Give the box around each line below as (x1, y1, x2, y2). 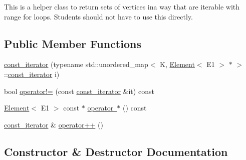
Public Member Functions (4, 35, 141, 51)
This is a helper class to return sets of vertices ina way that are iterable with (4, 1, 240, 11)
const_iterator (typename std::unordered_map (4, 59, 148, 69)
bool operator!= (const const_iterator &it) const (4, 85, 154, 96)
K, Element (160, 59, 195, 69)
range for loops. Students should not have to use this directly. (4, 11, 193, 21)
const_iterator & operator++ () (4, 119, 103, 129)
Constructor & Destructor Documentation (4, 143, 228, 159)
